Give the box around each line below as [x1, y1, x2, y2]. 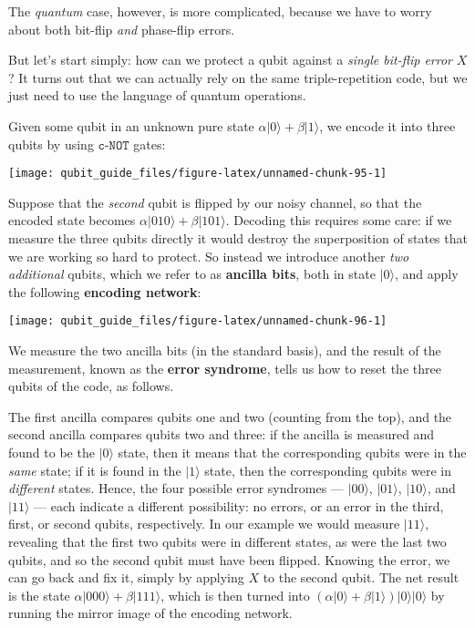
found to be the [8, 443, 95, 461]
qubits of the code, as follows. [8, 376, 174, 396]
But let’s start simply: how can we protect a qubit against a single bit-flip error [8, 50, 453, 69]
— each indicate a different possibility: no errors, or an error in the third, [34, 496, 444, 515]
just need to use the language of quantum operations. [8, 86, 306, 105]
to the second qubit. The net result [263, 568, 460, 587]
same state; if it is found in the [8, 460, 181, 479]
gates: [133, 134, 166, 153]
